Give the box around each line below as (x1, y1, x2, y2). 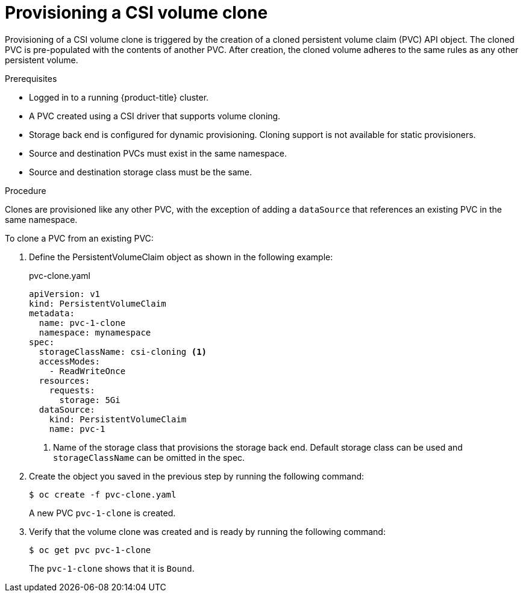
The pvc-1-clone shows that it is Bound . (29, 563, 195, 574)
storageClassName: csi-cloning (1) (39, 346, 207, 357)
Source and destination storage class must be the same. (29, 166, 252, 177)
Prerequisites (5, 73, 57, 84)
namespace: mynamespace (39, 327, 151, 337)
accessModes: (39, 356, 101, 366)
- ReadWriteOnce (49, 366, 126, 376)
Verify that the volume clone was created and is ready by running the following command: (29, 526, 386, 537)
